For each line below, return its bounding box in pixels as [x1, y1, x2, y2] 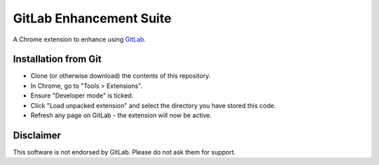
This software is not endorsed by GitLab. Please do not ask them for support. [13, 147, 237, 156]
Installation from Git [13, 53, 102, 65]
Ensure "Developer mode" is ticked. [30, 91, 133, 100]
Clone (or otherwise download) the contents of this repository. [30, 72, 211, 80]
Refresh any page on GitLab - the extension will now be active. [30, 111, 212, 119]
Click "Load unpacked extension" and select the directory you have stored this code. [30, 101, 277, 110]
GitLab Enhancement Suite [13, 11, 172, 26]
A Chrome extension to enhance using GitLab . [13, 35, 147, 44]
